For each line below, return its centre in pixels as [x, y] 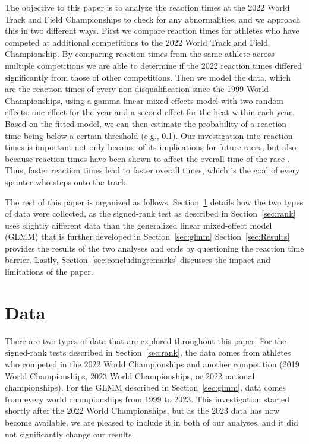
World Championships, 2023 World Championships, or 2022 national [130, 375]
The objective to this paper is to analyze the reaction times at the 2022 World [147, 7]
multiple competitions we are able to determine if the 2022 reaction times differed [153, 65]
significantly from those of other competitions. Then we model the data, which [148, 77]
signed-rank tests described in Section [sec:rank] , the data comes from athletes [148, 352]
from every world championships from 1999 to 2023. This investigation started [147, 399]
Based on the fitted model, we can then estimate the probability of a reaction [146, 123]
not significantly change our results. [70, 434]
